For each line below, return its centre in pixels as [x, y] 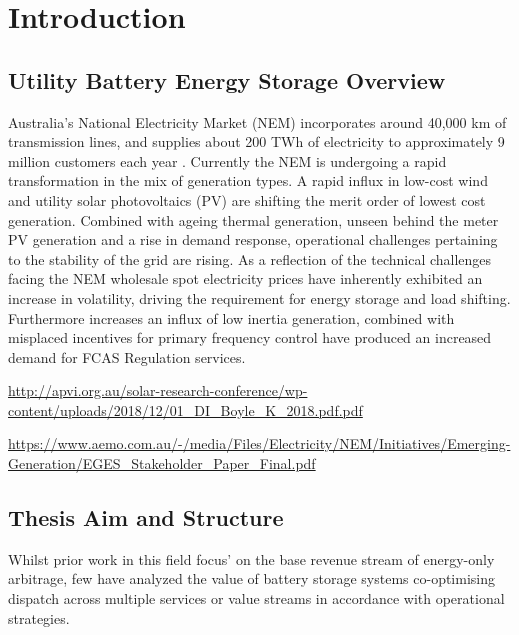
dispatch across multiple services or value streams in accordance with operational [256, 598]
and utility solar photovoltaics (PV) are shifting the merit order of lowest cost [247, 199]
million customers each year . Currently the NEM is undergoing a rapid [227, 160]
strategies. [39, 617]
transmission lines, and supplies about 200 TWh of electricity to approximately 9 [256, 141]
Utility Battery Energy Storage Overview [227, 79]
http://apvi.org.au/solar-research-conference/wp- [158, 390]
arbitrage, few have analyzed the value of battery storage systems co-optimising [252, 578]
